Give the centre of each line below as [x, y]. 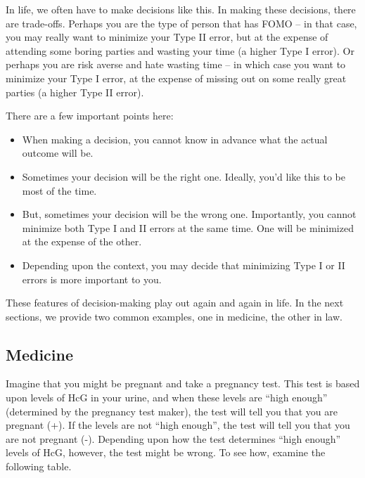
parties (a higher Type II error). [75, 92]
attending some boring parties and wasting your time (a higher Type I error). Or [180, 50]
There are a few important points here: [90, 116]
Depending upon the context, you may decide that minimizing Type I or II [184, 265]
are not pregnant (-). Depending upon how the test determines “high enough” [173, 438]
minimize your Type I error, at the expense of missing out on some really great [176, 78]
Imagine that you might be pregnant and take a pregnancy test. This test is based [183, 383]
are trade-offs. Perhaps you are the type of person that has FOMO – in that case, [181, 23]
